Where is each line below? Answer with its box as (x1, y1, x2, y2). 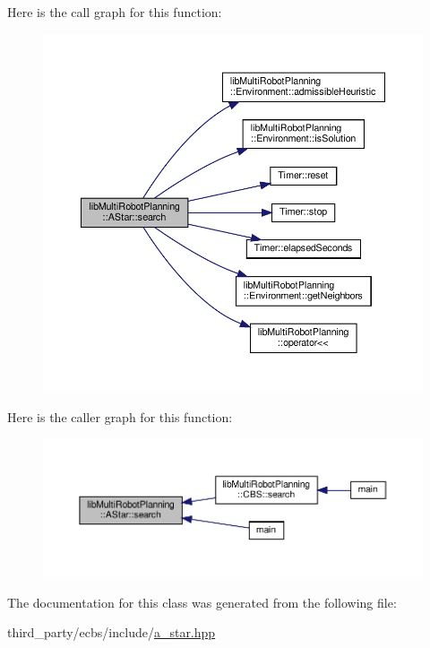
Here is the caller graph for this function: (7, 408, 233, 427)
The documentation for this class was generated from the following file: (7, 592, 397, 611)
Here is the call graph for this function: (7, 3, 222, 21)
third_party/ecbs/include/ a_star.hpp (7, 623, 216, 642)
